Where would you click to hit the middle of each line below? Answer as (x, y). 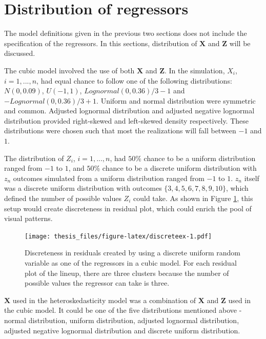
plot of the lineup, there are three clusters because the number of (127, 273)
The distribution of (34, 158)
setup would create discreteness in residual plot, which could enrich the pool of (128, 208)
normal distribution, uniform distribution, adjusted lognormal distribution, (122, 320)
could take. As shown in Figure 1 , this (193, 198)
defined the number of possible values (63, 198)
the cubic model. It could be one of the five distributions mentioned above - (123, 310)
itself (252, 178)
